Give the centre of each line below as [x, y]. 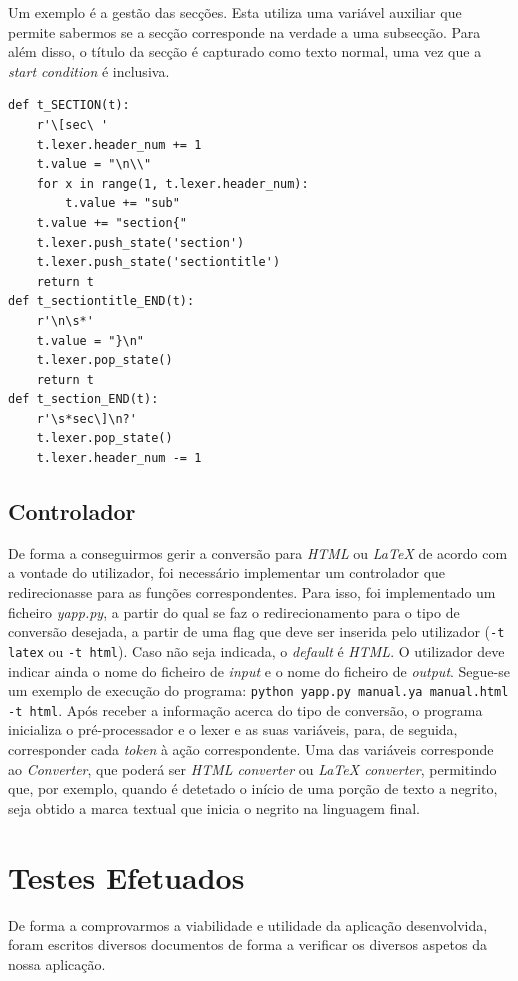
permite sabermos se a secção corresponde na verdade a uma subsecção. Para [244, 31]
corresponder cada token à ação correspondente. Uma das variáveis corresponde [251, 749]
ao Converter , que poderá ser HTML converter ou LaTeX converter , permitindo [252, 768]
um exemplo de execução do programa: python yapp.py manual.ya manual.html [258, 690]
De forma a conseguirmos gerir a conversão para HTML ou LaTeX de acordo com [258, 552]
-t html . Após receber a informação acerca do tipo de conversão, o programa [245, 709]
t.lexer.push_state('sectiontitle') [158, 262]
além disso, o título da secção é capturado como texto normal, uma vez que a [245, 51]
